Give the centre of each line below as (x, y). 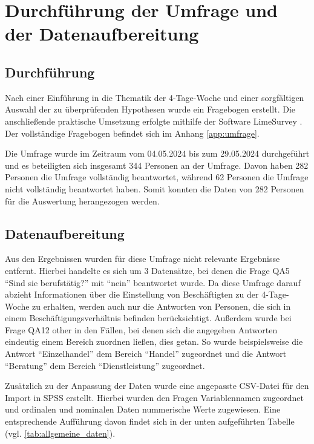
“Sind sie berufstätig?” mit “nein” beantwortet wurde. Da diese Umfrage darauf (153, 282)
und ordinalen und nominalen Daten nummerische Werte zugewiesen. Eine (143, 409)
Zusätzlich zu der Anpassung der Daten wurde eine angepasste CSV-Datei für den (157, 386)
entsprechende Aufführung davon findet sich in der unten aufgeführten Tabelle (150, 421)
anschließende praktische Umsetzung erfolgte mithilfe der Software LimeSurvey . (154, 121)
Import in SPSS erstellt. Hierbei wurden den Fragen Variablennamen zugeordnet (154, 397)
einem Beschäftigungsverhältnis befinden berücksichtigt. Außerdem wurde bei (148, 318)
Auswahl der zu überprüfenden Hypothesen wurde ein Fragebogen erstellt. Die (150, 109)
